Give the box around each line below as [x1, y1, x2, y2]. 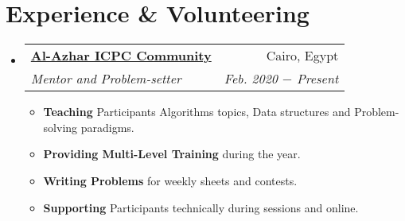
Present [296, 69, 339, 88]
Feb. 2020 [224, 69, 278, 88]
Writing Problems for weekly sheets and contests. [43, 172, 298, 188]
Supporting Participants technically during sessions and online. [43, 199, 359, 215]
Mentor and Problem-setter [30, 69, 181, 88]
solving [43, 118, 78, 135]
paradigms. [80, 118, 134, 135]
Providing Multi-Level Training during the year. [43, 145, 301, 162]
